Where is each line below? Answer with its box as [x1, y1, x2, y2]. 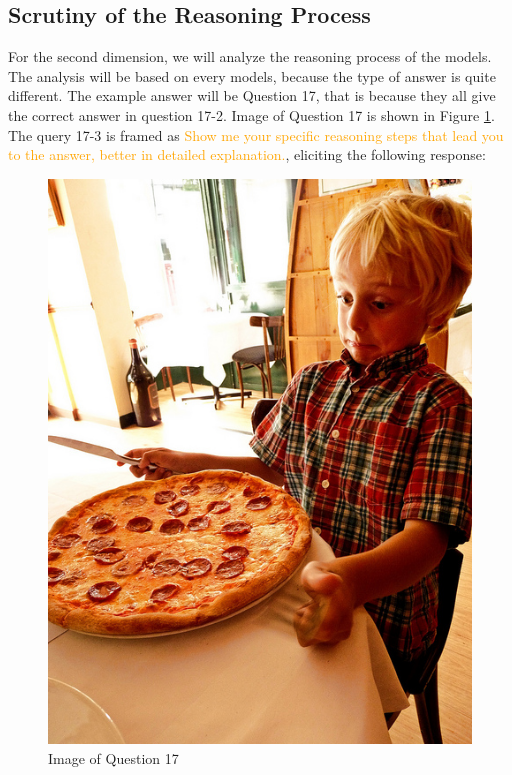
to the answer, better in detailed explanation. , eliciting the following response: [8, 144, 486, 165]
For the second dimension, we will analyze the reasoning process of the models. [8, 46, 492, 67]
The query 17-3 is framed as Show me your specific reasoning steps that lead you [8, 124, 504, 145]
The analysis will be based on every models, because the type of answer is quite [8, 65, 496, 86]
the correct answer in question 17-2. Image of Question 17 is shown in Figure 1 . [8, 104, 495, 125]
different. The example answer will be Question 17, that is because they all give [8, 85, 496, 106]
